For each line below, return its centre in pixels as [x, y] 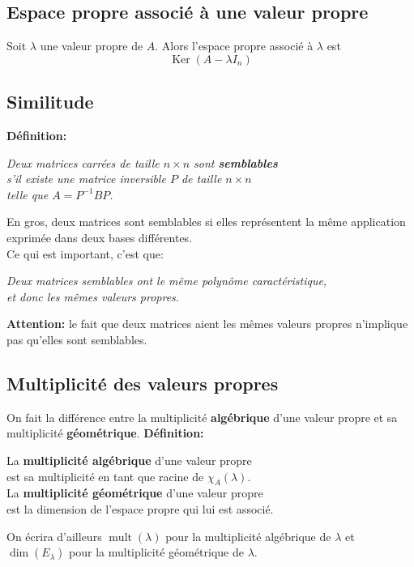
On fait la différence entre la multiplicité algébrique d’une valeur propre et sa [202, 417]
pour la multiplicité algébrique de [248, 536]
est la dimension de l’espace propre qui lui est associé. [140, 508]
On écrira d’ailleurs [54, 536]
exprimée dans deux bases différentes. [100, 237]
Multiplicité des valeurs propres [143, 383]
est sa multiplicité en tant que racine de [105, 476]
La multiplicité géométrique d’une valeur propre [135, 493]
